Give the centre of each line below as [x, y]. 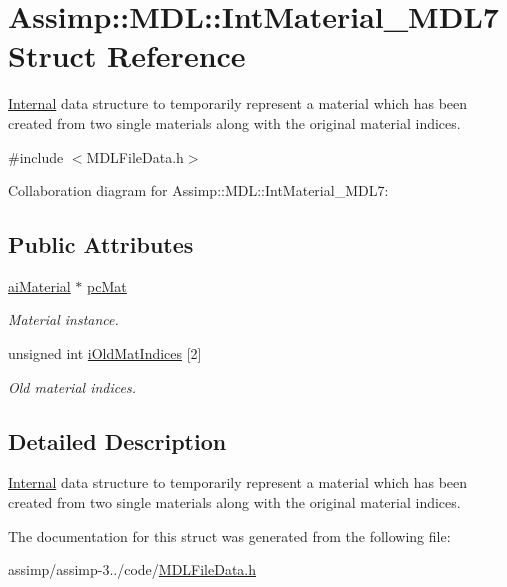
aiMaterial [39, 285]
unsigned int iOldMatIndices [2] [105, 353]
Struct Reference [127, 55]
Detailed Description [117, 440]
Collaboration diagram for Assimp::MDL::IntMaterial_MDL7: [198, 190]
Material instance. [63, 319]
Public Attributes [101, 244]
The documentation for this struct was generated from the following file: [229, 535]
